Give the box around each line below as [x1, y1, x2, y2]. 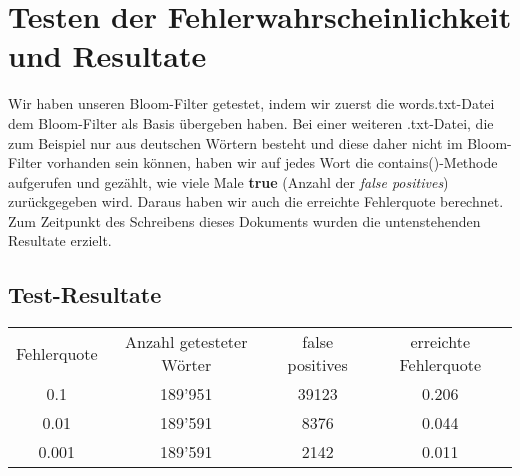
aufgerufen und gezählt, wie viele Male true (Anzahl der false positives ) [8, 171, 449, 192]
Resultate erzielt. [8, 230, 112, 251]
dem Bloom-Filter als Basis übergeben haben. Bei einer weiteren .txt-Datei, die [8, 112, 494, 133]
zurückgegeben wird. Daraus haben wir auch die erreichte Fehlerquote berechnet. [8, 191, 504, 212]
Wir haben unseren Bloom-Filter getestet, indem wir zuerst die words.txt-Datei [8, 93, 495, 114]
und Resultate [8, 35, 207, 76]
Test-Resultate [8, 279, 162, 310]
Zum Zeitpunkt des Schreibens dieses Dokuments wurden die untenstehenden [8, 210, 481, 231]
